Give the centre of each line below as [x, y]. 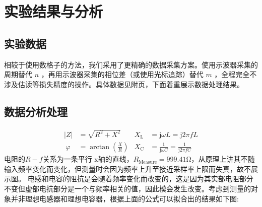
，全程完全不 [236, 74]
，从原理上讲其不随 [223, 159]
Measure [148, 162]
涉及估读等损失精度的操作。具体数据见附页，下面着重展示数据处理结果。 [124, 84]
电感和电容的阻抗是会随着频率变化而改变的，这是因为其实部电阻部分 [140, 179]
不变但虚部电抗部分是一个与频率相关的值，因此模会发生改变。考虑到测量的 [127, 188]
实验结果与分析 [54, 11]
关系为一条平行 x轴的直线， [88, 159]
